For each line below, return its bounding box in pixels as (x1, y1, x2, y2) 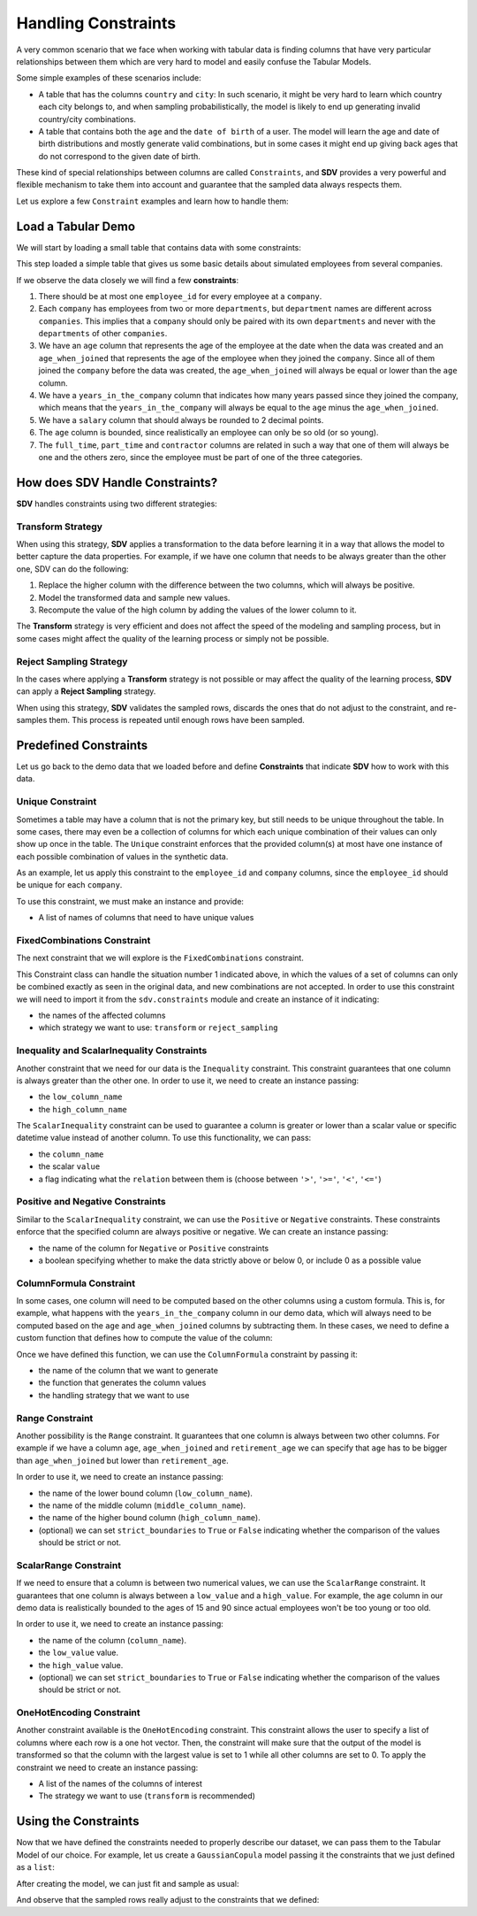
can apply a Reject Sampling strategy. (16, 686, 156, 696)
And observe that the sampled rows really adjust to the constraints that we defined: (16, 1894, 320, 1904)
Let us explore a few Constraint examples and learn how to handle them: (16, 196, 289, 206)
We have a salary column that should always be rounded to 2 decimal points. (38, 414, 324, 425)
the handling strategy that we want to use (38, 1389, 190, 1400)
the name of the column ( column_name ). (38, 1635, 187, 1645)
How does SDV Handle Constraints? (16, 474, 218, 490)
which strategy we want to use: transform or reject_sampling (38, 1022, 278, 1033)
